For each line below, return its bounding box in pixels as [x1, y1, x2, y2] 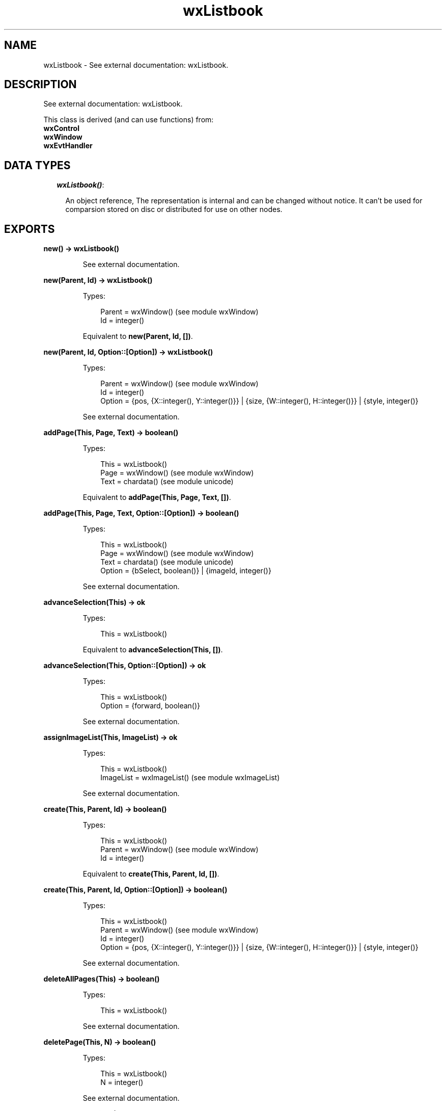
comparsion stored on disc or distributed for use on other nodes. [65, 205, 283, 214]
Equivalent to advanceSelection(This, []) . [82, 645, 223, 654]
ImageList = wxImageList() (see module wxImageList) [100, 773, 280, 782]
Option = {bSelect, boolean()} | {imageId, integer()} [100, 566, 271, 575]
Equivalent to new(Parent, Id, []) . [82, 332, 193, 341]
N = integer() [100, 1078, 144, 1087]
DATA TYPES [4, 158, 71, 172]
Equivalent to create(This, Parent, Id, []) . [82, 869, 219, 879]
